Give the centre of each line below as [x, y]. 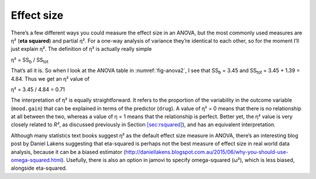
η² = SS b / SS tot [30, 60]
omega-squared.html [36, 160]
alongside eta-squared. [39, 168]
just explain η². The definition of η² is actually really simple [81, 49]
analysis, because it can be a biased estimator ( [68, 152]
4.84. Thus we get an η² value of [50, 78]
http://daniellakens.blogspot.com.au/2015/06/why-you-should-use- [207, 152]
